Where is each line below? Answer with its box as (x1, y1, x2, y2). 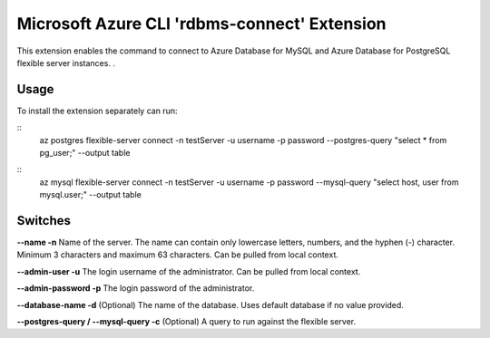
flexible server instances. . (16, 57, 115, 68)
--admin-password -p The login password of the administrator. (16, 283, 255, 294)
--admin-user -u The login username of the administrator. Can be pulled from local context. (16, 266, 361, 276)
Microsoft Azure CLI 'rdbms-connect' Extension (16, 14, 387, 34)
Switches (16, 213, 72, 228)
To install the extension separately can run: (16, 105, 178, 116)
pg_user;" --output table (39, 148, 131, 159)
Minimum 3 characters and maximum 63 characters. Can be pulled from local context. (16, 249, 339, 260)
